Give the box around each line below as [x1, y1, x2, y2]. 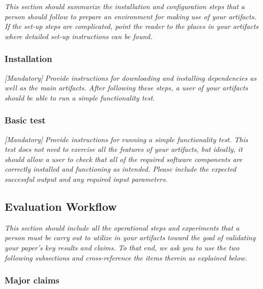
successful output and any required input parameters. [5, 173, 168, 184]
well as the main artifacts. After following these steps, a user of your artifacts [5, 82, 248, 93]
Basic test [5, 114, 46, 126]
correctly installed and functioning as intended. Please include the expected [5, 164, 237, 174]
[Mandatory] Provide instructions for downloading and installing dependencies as [5, 72, 257, 83]
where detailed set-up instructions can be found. [5, 30, 153, 41]
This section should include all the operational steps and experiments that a [5, 222, 240, 233]
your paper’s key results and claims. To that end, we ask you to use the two [5, 242, 240, 252]
